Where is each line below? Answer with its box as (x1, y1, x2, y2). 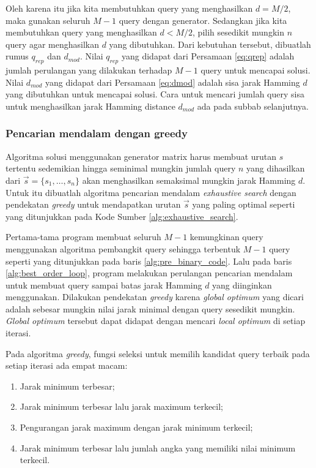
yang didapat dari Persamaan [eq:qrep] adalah (121, 50, 295, 62)
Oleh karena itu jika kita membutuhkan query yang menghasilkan (6, 2, 253, 14)
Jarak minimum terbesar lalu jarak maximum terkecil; (20, 400, 223, 413)
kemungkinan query (189, 230, 263, 243)
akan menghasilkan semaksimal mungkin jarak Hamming (82, 173, 296, 186)
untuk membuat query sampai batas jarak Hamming (6, 278, 202, 291)
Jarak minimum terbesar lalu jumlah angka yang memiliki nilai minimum (20, 441, 296, 454)
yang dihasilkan (246, 162, 305, 175)
